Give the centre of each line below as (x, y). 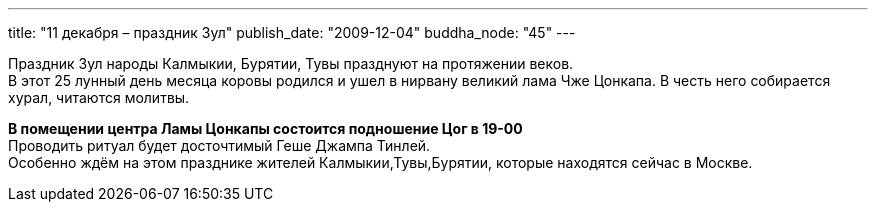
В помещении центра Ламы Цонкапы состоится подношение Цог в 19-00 (265, 128)
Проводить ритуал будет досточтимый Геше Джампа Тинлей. (219, 145)
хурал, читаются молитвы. (99, 97)
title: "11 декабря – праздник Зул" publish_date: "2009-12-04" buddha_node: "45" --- (292, 32)
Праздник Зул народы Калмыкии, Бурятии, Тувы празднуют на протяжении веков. (291, 63)
